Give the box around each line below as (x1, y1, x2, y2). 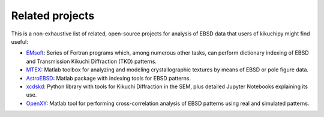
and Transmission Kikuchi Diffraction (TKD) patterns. (26, 58, 157, 65)
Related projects (11, 9, 95, 22)
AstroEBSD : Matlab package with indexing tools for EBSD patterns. (26, 74, 191, 82)
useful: (11, 38, 28, 45)
